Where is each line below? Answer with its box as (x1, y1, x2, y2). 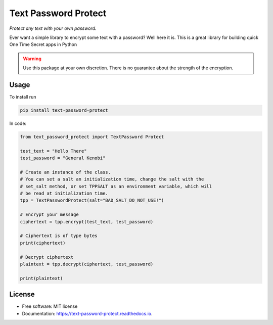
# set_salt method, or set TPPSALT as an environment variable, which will (20, 183, 212, 189)
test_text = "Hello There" (20, 148, 87, 154)
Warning (23, 56, 41, 62)
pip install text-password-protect (20, 108, 108, 113)
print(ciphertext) (20, 240, 66, 246)
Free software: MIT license (22, 303, 78, 309)
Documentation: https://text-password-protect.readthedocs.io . (22, 310, 153, 316)
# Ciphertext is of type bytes (20, 233, 98, 239)
